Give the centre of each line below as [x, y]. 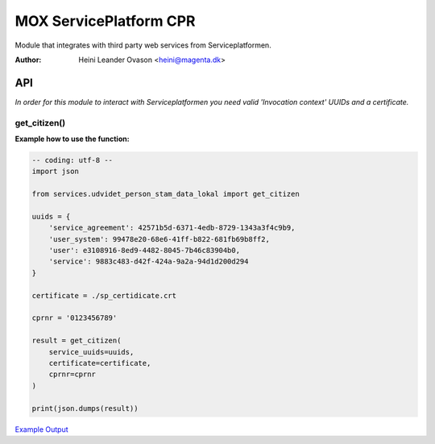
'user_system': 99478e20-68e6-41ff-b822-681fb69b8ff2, [159, 239]
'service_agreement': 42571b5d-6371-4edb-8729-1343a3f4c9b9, [172, 228]
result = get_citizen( [77, 341]
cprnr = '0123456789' [75, 318]
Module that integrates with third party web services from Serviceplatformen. [143, 45]
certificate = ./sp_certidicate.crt [104, 295]
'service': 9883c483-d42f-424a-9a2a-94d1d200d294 [149, 261]
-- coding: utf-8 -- [72, 160]
